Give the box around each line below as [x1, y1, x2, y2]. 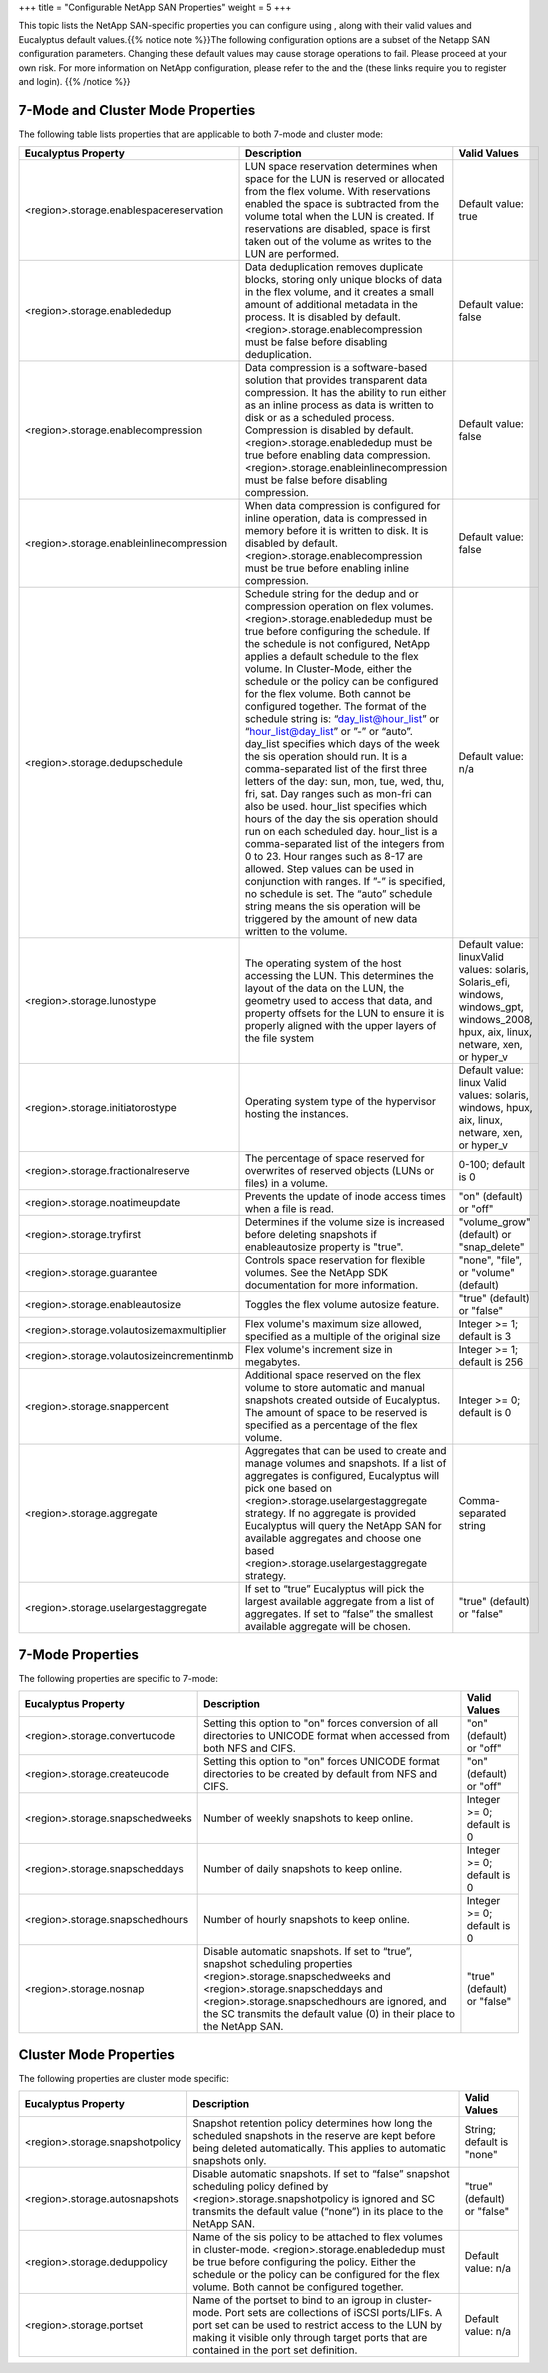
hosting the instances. [244, 1107, 349, 1121]
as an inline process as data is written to [244, 398, 434, 412]
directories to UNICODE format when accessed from [203, 1729, 450, 1743]
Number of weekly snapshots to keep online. [203, 1811, 414, 1825]
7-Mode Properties [18, 1646, 140, 1663]
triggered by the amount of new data [244, 912, 418, 926]
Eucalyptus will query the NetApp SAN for [244, 1519, 442, 1533]
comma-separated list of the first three [244, 762, 428, 776]
